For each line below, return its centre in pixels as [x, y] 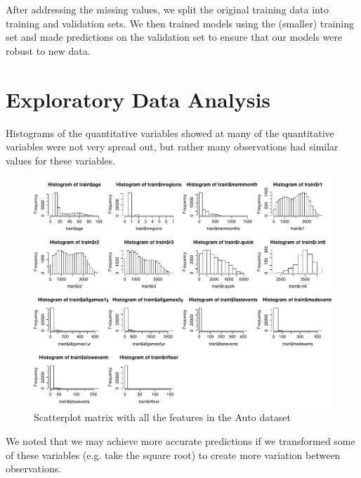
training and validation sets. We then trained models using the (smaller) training [180, 23]
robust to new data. [48, 50]
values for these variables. [61, 160]
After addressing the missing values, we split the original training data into [167, 9]
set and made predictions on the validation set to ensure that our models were [174, 37]
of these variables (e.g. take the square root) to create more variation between [173, 454]
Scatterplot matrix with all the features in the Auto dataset [162, 417]
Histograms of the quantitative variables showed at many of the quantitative [170, 133]
